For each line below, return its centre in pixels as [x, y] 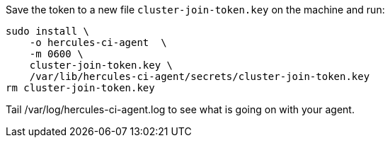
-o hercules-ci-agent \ [98, 42]
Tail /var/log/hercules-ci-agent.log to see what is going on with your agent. [180, 109]
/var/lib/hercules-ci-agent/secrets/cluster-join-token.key [200, 76]
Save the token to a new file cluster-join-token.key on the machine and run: [195, 10]
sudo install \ [48, 31]
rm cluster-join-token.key [80, 88]
